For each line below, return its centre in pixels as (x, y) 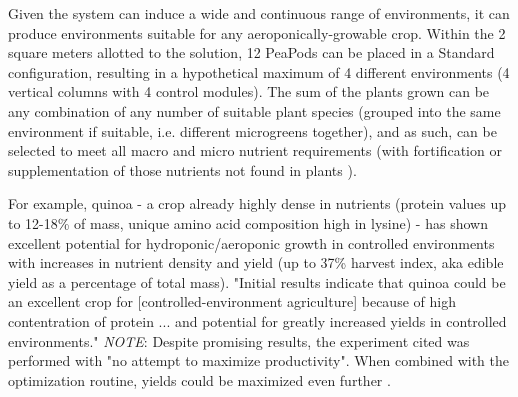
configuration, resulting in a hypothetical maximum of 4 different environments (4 (259, 71)
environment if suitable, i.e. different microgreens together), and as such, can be (252, 130)
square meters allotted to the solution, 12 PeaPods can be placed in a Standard (251, 52)
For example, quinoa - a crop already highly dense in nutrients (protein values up (257, 203)
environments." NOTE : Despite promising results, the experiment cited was (239, 340)
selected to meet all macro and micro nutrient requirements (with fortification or (255, 150)
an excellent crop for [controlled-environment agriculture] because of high (232, 301)
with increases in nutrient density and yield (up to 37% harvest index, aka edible (256, 262)
